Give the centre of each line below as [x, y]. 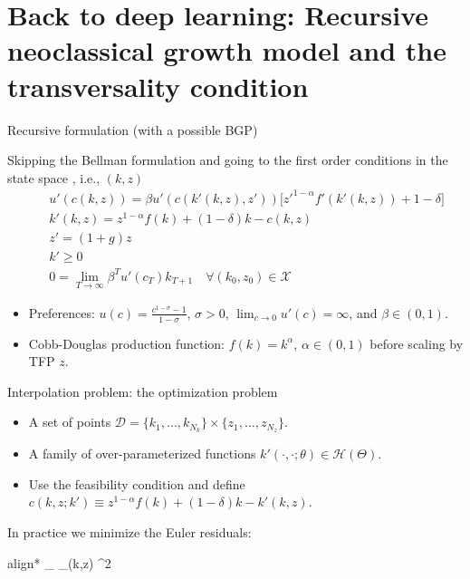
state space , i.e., [54, 177]
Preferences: [62, 312]
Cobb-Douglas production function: [126, 343]
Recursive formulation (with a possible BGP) [133, 129]
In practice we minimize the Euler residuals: [129, 531]
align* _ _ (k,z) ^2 [59, 562]
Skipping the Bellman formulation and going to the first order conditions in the [228, 160]
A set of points [70, 422]
